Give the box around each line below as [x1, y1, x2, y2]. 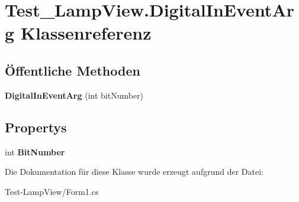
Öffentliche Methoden [5, 61, 140, 79]
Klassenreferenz [20, 21, 152, 45]
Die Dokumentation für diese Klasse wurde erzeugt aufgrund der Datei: [5, 165, 263, 178]
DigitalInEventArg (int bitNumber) [5, 89, 144, 101]
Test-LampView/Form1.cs [5, 185, 99, 197]
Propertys [5, 118, 67, 136]
